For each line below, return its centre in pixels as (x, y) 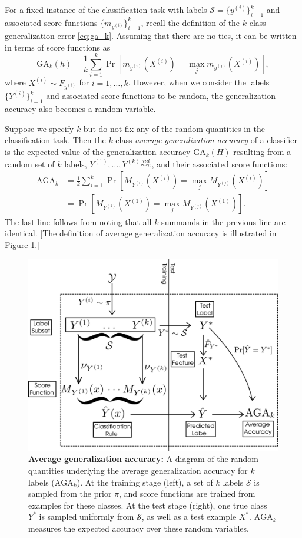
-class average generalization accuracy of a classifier (205, 140)
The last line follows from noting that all (78, 221)
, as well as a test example (189, 516)
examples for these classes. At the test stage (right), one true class (148, 505)
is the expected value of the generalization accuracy (98, 152)
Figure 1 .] (22, 244)
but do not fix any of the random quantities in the (174, 128)
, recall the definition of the (190, 22)
